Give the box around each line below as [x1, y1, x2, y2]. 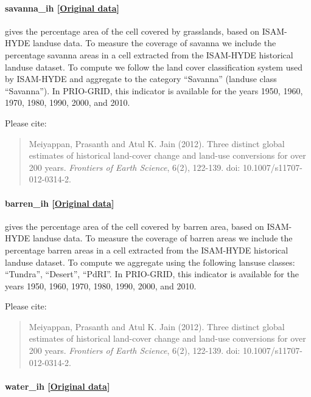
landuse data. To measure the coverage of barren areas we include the [32, 232, 293, 244]
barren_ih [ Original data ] [5, 196, 114, 209]
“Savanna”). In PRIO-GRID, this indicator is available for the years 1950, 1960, [5, 84, 303, 97]
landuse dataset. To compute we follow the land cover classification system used [5, 60, 302, 73]
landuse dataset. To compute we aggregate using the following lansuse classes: [5, 255, 295, 268]
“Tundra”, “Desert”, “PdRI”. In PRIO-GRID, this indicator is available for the [5, 268, 299, 280]
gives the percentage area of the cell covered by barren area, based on [5, 219, 264, 232]
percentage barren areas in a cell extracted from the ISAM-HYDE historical [5, 243, 288, 256]
